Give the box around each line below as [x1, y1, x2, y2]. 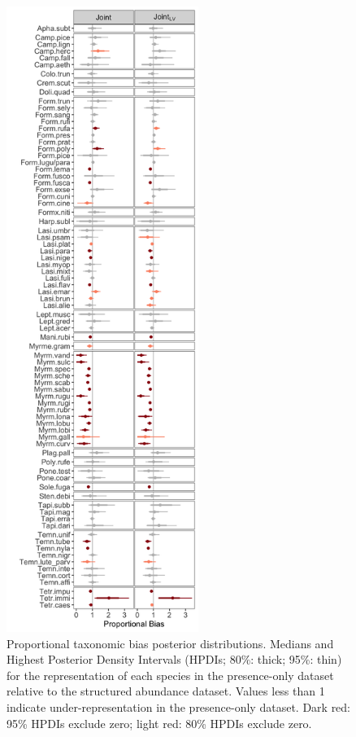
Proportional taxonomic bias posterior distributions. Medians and [7, 634, 334, 651]
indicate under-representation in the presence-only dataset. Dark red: [7, 698, 351, 715]
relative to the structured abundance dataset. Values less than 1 [7, 682, 325, 700]
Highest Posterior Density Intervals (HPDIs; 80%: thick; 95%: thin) [7, 651, 342, 668]
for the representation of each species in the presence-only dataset [7, 666, 334, 683]
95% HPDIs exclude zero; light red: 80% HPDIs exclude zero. [7, 714, 312, 731]
